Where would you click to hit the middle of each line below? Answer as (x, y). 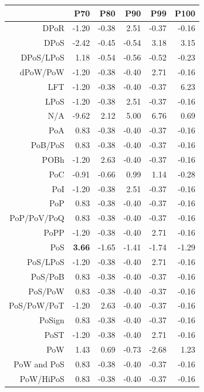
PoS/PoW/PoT (37, 305)
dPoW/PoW (42, 71)
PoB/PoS (47, 145)
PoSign (52, 320)
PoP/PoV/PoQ (37, 218)
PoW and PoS (39, 363)
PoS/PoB (47, 276)
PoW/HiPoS (42, 378)
